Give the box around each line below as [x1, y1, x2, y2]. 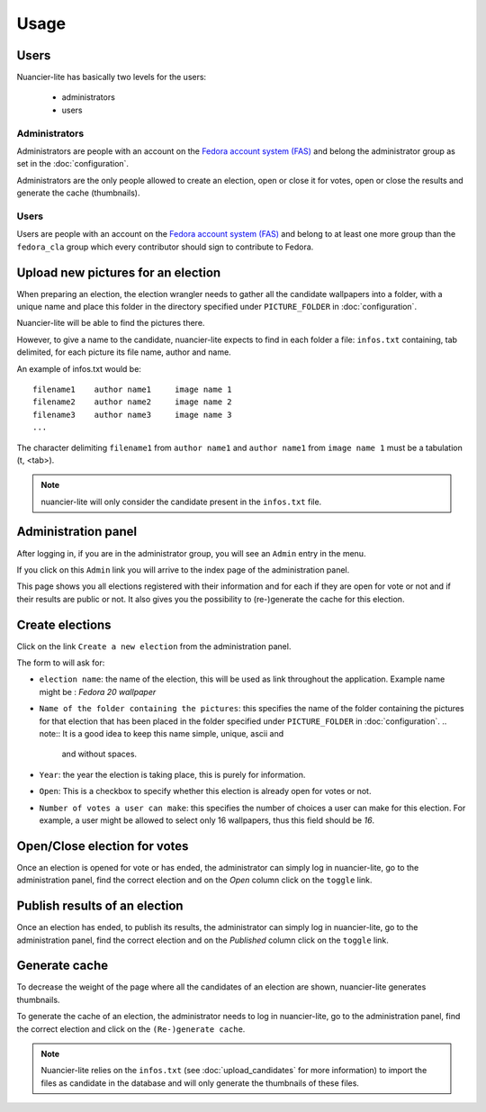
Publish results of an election [16, 899, 184, 914]
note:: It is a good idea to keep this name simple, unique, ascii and [39, 728, 284, 738]
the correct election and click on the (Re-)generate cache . [16, 1023, 246, 1035]
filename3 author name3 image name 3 [32, 410, 233, 420]
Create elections [16, 617, 112, 632]
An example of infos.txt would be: [16, 363, 141, 374]
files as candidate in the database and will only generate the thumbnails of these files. [40, 1077, 360, 1089]
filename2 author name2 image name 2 [32, 397, 233, 407]
